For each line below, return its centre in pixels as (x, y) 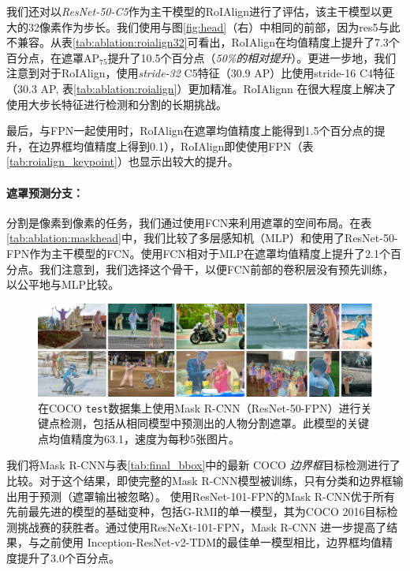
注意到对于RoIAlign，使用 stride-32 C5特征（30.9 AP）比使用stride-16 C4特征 (201, 73)
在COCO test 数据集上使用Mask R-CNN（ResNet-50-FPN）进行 (199, 407)
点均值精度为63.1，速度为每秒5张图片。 (139, 438)
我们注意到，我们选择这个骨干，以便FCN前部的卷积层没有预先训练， (216, 269)
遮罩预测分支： (45, 192)
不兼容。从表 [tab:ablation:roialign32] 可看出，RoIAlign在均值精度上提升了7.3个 (203, 42)
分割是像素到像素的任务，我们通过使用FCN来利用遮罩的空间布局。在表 (189, 222)
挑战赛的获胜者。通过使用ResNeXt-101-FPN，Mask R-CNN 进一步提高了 (202, 526)
